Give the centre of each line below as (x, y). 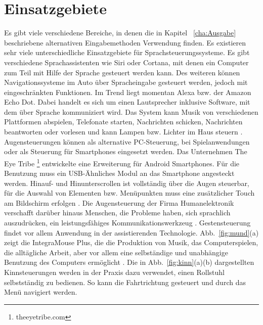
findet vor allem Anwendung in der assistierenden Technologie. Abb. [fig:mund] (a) (131, 232)
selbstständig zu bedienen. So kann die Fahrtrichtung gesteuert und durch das (125, 282)
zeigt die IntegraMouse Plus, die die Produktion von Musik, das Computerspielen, (131, 242)
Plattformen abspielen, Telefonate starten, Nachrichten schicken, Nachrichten (123, 122)
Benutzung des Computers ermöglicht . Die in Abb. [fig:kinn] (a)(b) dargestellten (129, 262)
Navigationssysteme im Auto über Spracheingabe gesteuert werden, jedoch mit (126, 82)
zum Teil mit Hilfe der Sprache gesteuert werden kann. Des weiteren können (122, 72)
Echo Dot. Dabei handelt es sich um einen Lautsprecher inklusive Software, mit (127, 102)
